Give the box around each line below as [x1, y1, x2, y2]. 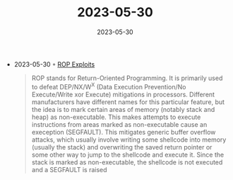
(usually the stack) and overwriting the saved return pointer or [31, 142, 213, 151]
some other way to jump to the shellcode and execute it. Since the [31, 150, 225, 159]
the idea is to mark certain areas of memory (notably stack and [31, 105, 215, 113]
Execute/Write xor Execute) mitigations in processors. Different [31, 90, 215, 99]
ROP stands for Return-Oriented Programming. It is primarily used [31, 74, 223, 82]
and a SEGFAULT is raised [31, 165, 107, 174]
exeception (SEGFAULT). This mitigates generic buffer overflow [31, 128, 216, 136]
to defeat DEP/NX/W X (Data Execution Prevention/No [31, 81, 186, 91]
